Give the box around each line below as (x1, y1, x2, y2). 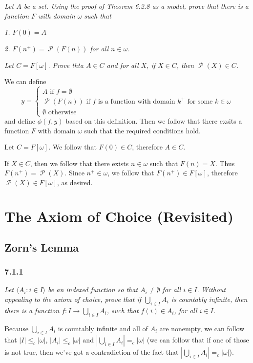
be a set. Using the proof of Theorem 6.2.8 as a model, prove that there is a (23, 1, 249, 11)
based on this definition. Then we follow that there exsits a (65, 116, 242, 126)
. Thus (215, 158, 235, 168)
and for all (106, 60, 139, 70)
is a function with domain (98, 98, 175, 105)
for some (187, 98, 213, 105)
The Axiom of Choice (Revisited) (4, 206, 234, 226)
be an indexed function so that (48, 284, 138, 295)
